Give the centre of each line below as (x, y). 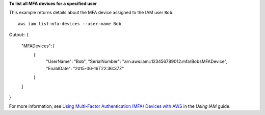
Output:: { (19, 35)
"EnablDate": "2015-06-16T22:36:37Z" (85, 68)
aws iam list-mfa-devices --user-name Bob (70, 24)
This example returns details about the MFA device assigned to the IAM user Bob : (91, 13)
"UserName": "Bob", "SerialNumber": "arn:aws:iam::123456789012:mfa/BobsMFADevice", (137, 61)
